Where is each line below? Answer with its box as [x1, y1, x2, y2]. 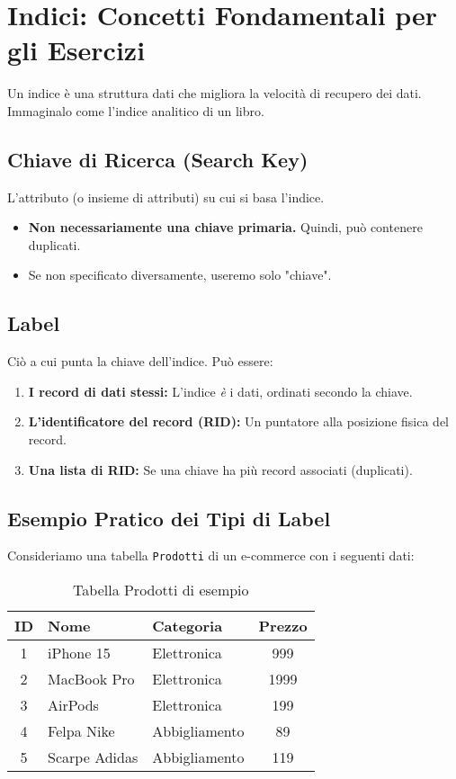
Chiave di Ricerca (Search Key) [7, 145, 308, 173]
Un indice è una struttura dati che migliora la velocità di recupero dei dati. [7, 84, 422, 103]
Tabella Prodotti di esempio [73, 579, 249, 601]
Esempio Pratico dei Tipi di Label [7, 504, 331, 532]
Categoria [152, 615, 223, 637]
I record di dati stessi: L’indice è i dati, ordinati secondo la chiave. [28, 381, 413, 400]
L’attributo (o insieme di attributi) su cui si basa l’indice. [7, 187, 325, 206]
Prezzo [258, 615, 308, 637]
